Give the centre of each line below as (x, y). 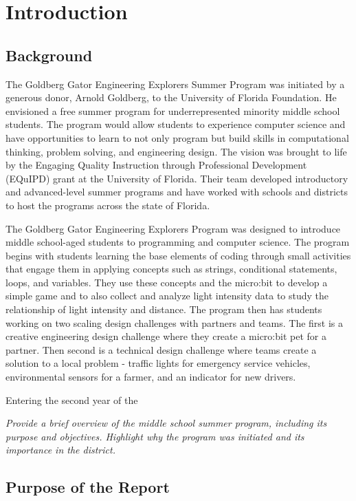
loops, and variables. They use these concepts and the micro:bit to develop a (167, 282)
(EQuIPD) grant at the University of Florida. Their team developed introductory (177, 178)
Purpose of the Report (88, 487)
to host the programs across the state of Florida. (108, 205)
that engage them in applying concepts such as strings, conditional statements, (171, 269)
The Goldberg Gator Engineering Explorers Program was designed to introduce (173, 228)
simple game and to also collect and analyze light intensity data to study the (167, 296)
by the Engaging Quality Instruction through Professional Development (156, 165)
